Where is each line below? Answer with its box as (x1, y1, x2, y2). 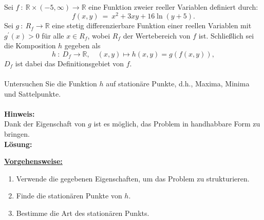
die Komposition (4, 40, 56, 51)
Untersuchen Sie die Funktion (4, 78, 97, 89)
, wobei (87, 30, 110, 41)
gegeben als (64, 40, 101, 51)
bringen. (4, 129, 30, 139)
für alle (42, 30, 64, 41)
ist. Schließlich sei (198, 30, 254, 41)
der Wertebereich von (123, 30, 191, 41)
